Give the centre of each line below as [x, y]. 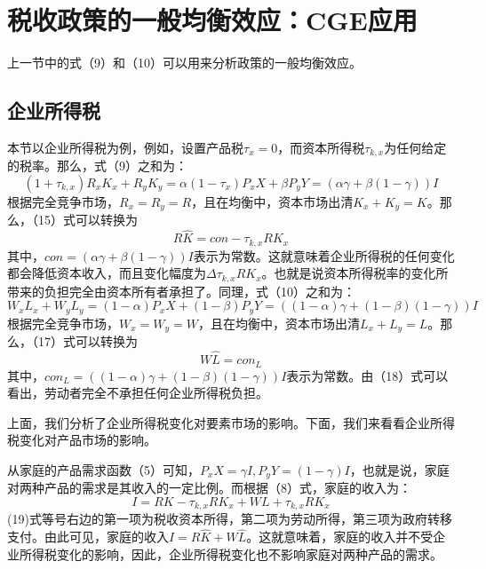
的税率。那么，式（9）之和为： [97, 166]
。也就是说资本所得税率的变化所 [355, 273]
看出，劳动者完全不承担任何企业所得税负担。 [138, 393]
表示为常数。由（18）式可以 [367, 375]
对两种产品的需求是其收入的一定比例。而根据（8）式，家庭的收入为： [209, 488]
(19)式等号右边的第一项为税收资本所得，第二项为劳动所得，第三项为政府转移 [230, 519]
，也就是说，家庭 [399, 469]
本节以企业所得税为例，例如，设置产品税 [125, 147]
